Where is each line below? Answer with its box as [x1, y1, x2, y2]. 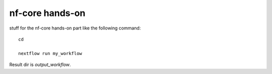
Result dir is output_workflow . [9, 61, 71, 67]
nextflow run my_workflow [18, 50, 83, 56]
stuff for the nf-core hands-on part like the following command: [9, 25, 141, 31]
